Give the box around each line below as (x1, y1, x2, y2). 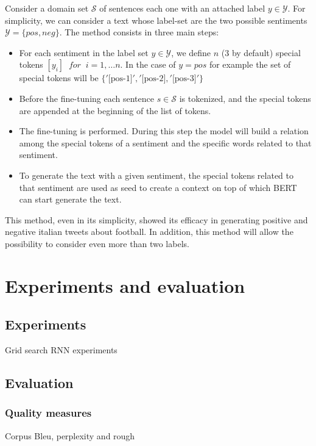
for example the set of (209, 58, 291, 71)
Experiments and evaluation (5, 273, 245, 298)
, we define (171, 46, 211, 59)
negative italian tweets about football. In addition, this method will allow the (5, 225, 293, 238)
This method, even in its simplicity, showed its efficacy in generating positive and (5, 213, 308, 226)
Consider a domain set (5, 2, 89, 14)
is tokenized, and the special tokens (179, 92, 311, 104)
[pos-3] (172, 74, 197, 84)
